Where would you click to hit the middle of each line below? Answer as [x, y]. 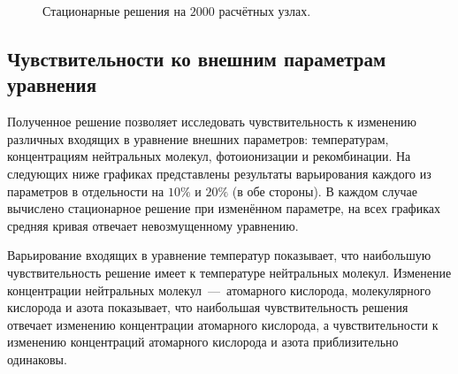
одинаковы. [37, 359]
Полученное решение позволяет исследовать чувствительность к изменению [212, 122]
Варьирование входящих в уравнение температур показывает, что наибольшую [219, 255]
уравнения [52, 84]
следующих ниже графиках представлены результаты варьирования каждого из [219, 173]
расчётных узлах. [265, 11]
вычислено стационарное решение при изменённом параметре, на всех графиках [224, 208]
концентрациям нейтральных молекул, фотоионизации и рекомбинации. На [209, 156]
